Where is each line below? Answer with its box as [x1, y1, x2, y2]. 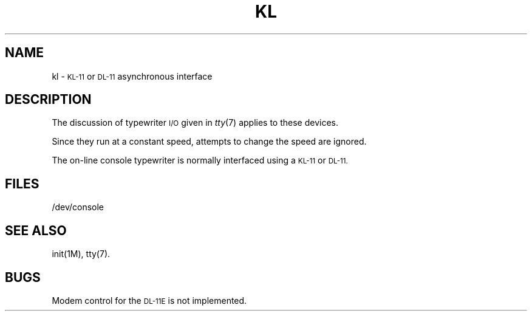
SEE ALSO [5, 222, 67, 238]
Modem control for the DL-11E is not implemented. [52, 295, 247, 306]
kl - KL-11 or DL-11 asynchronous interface [52, 70, 213, 81]
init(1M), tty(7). [52, 249, 111, 259]
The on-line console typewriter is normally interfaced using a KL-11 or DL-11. [52, 155, 348, 166]
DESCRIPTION [5, 92, 92, 108]
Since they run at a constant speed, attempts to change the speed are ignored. [52, 136, 367, 147]
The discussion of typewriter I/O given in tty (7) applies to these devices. [52, 117, 339, 128]
